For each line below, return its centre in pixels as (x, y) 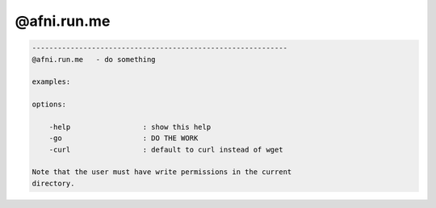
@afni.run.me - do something (94, 59)
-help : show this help (130, 127)
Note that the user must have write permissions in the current (162, 172)
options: (49, 104)
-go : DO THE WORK (124, 138)
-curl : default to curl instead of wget (166, 150)
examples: (51, 82)
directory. (53, 183)
